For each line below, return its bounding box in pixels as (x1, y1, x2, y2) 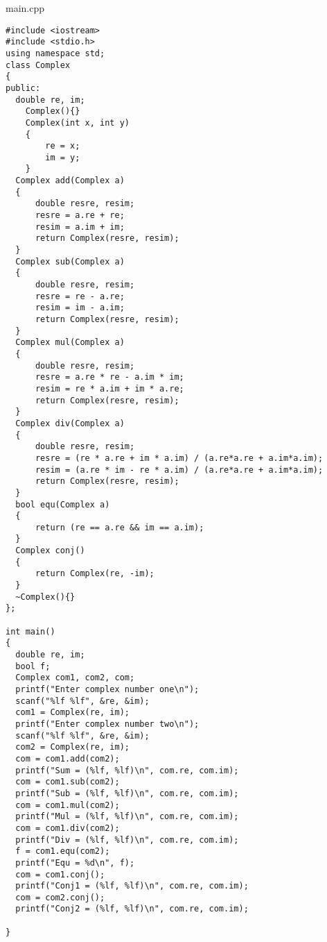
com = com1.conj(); (15, 869, 105, 880)
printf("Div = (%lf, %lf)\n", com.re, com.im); (15, 834, 239, 845)
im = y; (45, 152, 80, 162)
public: (6, 83, 41, 93)
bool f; (15, 661, 51, 671)
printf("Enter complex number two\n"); (15, 718, 200, 729)
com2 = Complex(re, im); (15, 742, 130, 752)
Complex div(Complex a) (15, 418, 125, 428)
